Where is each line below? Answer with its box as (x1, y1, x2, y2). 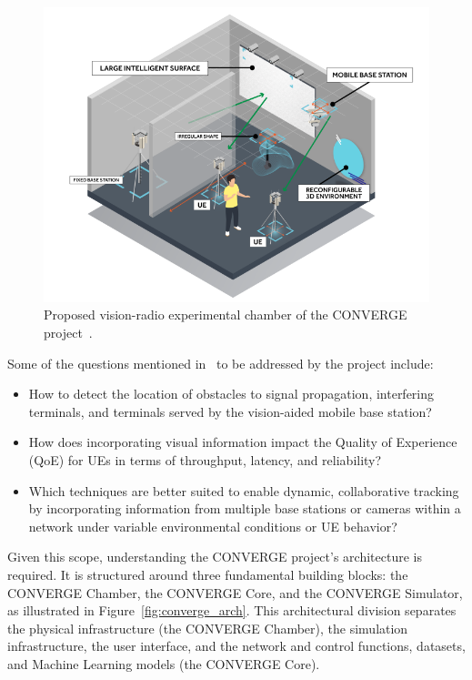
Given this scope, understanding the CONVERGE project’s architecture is (7, 547, 422, 566)
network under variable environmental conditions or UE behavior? (28, 516, 397, 535)
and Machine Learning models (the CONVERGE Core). (7, 654, 320, 673)
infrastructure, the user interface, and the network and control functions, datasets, (7, 636, 466, 655)
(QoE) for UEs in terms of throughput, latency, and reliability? (28, 451, 382, 470)
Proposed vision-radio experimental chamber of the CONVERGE (44, 305, 407, 324)
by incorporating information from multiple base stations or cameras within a (28, 499, 461, 518)
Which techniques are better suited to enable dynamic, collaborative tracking (28, 481, 459, 500)
